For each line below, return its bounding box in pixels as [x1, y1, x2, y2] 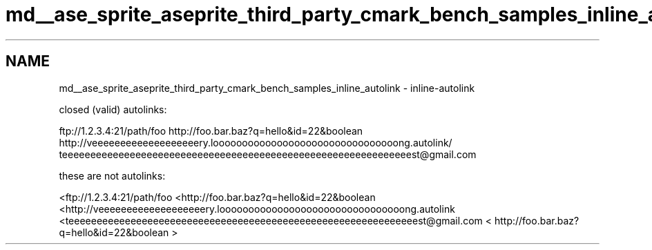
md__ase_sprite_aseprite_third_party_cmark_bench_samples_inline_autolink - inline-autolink [59, 81, 475, 94]
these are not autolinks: [59, 169, 166, 182]
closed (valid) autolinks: [59, 103, 167, 115]
